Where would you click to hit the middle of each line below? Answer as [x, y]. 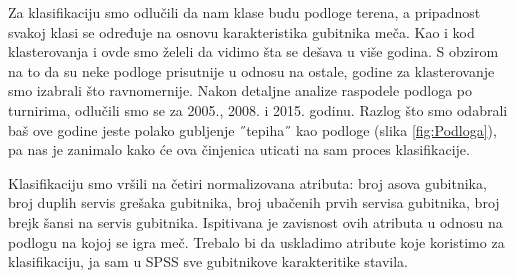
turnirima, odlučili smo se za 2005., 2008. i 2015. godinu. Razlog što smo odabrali [258, 109]
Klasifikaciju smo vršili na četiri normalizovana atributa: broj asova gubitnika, [247, 182]
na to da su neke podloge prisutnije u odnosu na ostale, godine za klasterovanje [251, 70]
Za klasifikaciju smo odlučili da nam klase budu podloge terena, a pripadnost [244, 12]
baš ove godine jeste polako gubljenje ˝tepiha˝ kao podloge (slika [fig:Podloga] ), [252, 129]
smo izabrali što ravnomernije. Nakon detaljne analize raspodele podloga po [240, 90]
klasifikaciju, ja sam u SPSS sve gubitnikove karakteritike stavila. [208, 261]
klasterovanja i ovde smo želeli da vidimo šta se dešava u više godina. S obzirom [253, 51]
